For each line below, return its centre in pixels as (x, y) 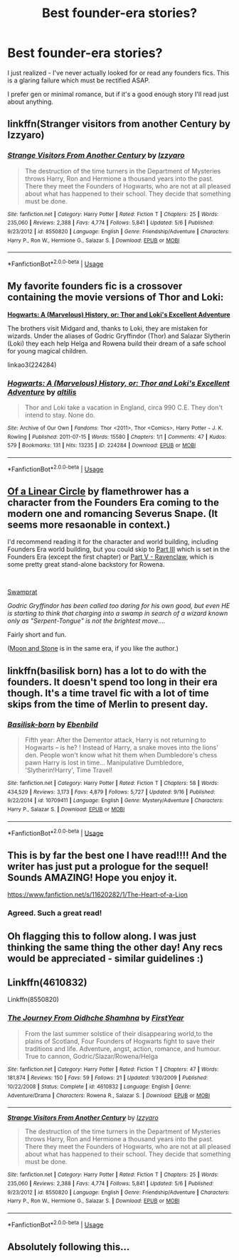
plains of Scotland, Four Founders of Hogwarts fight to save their (120, 1041)
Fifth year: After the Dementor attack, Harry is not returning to (115, 740)
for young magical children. (47, 351)
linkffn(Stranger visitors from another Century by (119, 124)
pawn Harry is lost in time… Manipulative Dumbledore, (104, 763)
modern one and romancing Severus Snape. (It (113, 514)
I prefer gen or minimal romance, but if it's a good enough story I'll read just (118, 94)
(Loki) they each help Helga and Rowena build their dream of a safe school (117, 343)
